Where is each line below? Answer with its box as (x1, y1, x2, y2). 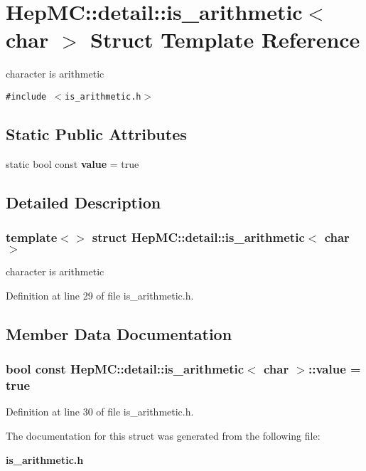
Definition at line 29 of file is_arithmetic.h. (6, 287, 194, 302)
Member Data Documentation (6, 322, 232, 344)
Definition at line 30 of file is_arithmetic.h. (6, 404, 194, 419)
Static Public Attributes (6, 122, 187, 144)
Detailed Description (6, 191, 161, 213)
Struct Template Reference (90, 25, 360, 54)
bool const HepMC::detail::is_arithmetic (6, 360, 244, 378)
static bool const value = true (6, 156, 139, 171)
